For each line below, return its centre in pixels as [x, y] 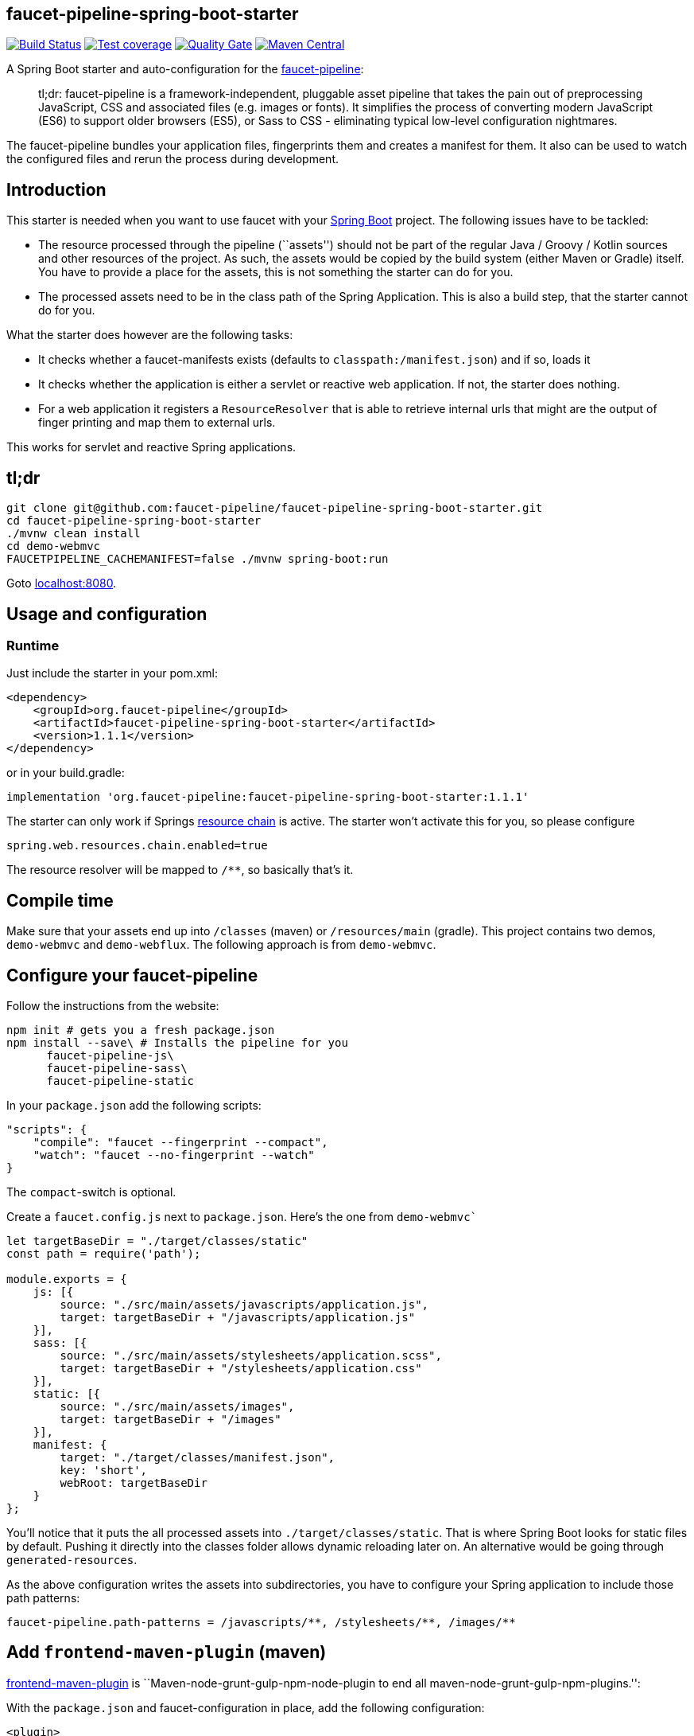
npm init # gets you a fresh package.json [141, 1030]
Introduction [56, 189]
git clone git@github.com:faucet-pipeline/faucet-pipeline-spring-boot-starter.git [275, 508]
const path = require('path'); [104, 1254]
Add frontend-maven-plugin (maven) [167, 1652]
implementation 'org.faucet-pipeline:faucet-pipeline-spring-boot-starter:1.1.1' [268, 797]
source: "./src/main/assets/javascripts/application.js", [244, 1305]
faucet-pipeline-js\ [110, 1056]
